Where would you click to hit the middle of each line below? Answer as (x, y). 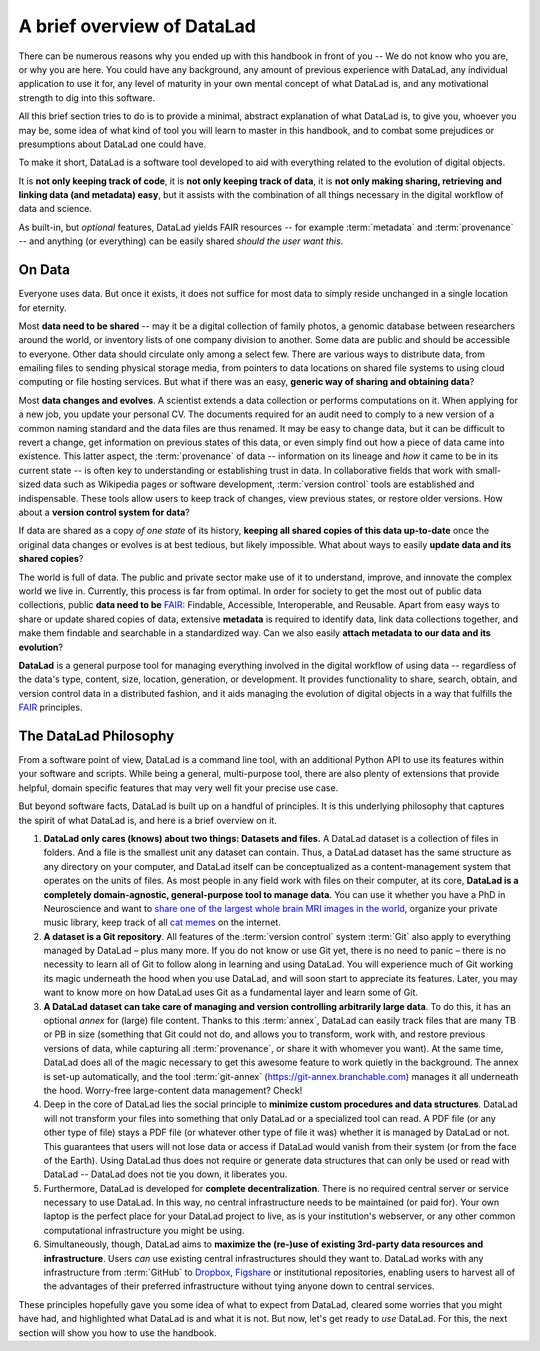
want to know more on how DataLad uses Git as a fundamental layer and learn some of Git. (231, 992)
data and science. (55, 209)
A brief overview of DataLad (137, 26)
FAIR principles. (50, 707)
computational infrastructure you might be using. (144, 1230)
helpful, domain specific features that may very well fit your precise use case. (178, 787)
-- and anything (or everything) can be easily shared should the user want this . (181, 241)
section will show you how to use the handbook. (117, 1332)
